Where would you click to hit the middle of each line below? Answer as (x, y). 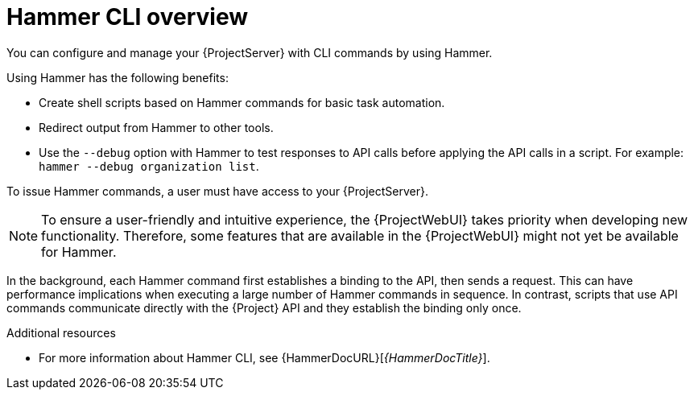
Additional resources (61, 332)
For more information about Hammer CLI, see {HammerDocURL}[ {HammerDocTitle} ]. (264, 357)
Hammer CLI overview (127, 17)
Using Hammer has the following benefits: (118, 77)
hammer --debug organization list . (149, 166)
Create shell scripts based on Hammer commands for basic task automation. (242, 102)
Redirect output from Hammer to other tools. (156, 127)
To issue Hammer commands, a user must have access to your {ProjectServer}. (218, 191)
